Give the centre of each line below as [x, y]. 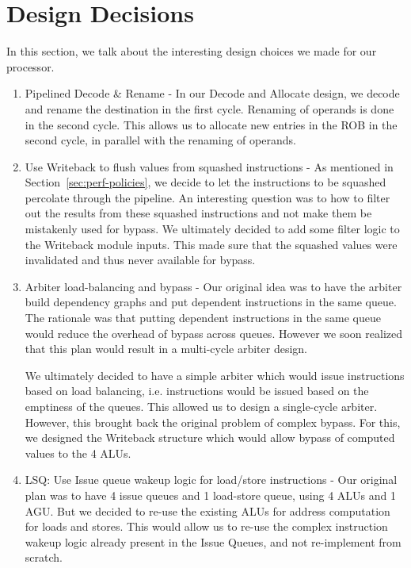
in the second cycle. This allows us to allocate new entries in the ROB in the [211, 124]
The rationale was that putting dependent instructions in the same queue [203, 318]
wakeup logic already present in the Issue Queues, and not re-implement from [213, 541]
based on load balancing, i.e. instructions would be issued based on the [197, 391]
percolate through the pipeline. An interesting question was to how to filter [207, 197]
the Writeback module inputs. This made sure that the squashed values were [211, 244]
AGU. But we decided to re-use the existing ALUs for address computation [207, 510]
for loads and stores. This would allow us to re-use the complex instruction [206, 526]
